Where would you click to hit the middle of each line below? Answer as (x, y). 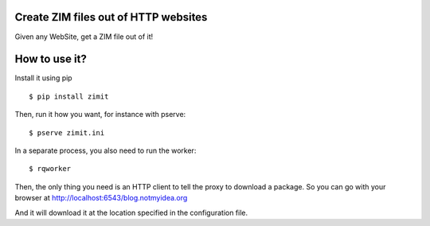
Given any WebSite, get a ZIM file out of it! (84, 37)
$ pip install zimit (69, 96)
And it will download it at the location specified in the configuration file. (131, 212)
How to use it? (51, 59)
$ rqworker (50, 169)
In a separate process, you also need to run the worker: (106, 150)
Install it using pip (43, 78)
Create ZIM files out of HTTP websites (111, 17)
